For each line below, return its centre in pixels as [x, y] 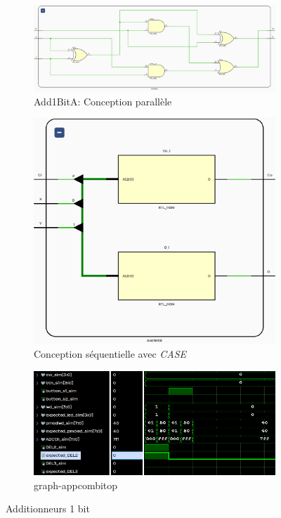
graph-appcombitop [76, 485]
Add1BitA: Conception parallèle [103, 101]
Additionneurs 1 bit [48, 509]
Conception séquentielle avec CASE [110, 353]
